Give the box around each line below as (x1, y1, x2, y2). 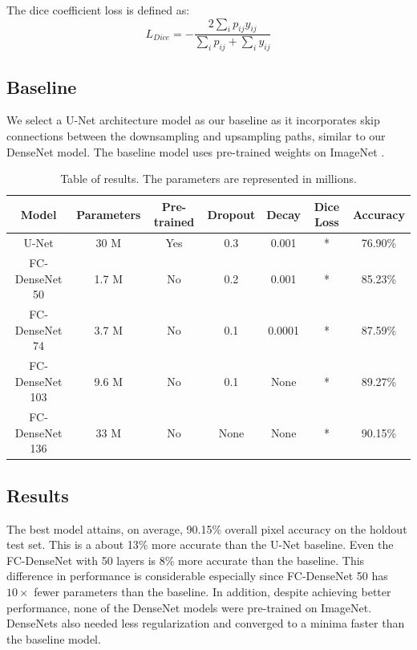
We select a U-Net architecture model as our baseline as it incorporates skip (6, 112, 380, 128)
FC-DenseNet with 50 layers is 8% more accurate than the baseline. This (6, 551, 365, 568)
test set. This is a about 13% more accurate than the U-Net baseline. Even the (6, 536, 394, 553)
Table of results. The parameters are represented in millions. (60, 170, 357, 187)
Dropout (207, 205, 256, 222)
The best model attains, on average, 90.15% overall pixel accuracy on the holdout (6, 520, 407, 537)
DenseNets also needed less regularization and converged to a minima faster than (6, 615, 405, 632)
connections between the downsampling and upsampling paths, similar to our (6, 128, 386, 144)
